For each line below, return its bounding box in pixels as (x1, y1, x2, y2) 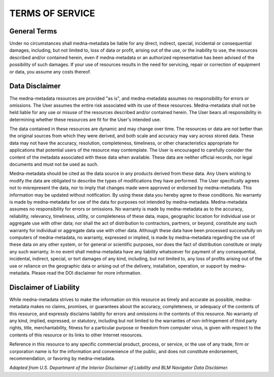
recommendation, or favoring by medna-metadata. (9, 355, 115, 361)
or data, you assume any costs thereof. (9, 68, 91, 74)
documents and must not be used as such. (9, 161, 99, 167)
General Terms (9, 27, 57, 35)
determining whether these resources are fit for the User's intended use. (9, 117, 161, 123)
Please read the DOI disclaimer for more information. (31, 270, 142, 276)
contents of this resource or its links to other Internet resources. (9, 332, 143, 338)
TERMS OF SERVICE (9, 8, 95, 19)
